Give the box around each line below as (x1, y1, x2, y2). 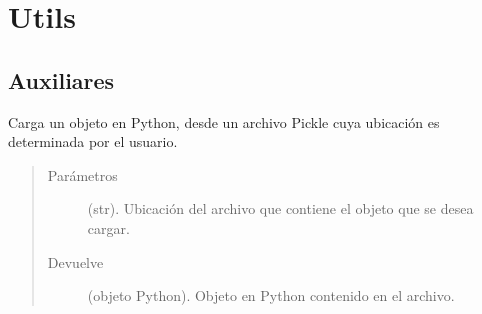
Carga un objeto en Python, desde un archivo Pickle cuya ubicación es (8, 111, 440, 132)
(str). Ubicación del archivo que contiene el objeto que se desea (87, 198, 474, 219)
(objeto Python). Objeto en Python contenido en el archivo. (87, 285, 455, 306)
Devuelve (47, 251, 104, 272)
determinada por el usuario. (8, 131, 178, 152)
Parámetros (47, 164, 118, 185)
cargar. (87, 217, 130, 238)
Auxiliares (8, 64, 115, 95)
